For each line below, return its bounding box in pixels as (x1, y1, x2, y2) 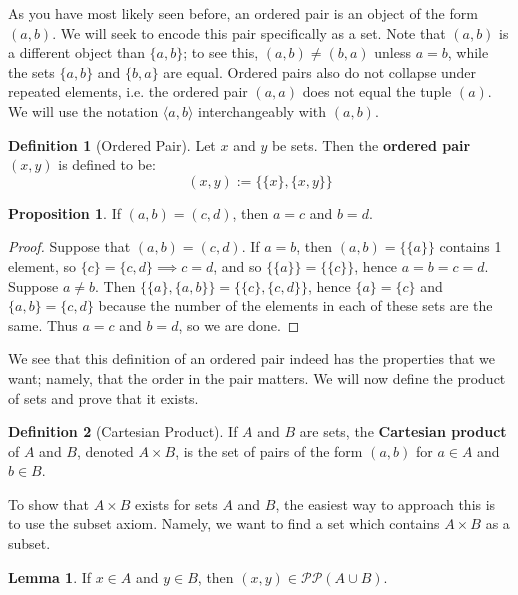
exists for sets (134, 493, 218, 514)
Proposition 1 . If (8, 202, 121, 223)
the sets (8, 61, 55, 82)
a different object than (8, 42, 145, 63)
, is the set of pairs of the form (175, 440, 363, 461)
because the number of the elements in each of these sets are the (98, 295, 493, 316)
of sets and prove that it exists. (8, 387, 199, 408)
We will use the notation (8, 100, 159, 121)
